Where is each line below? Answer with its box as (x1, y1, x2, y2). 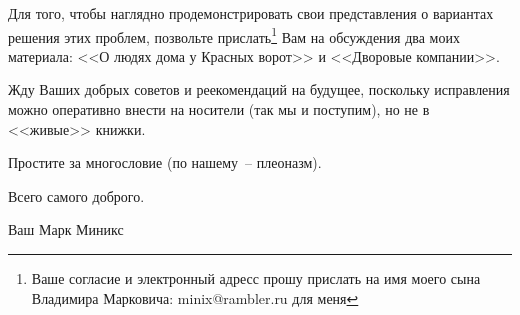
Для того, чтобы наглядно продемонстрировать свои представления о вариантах (8, 3, 494, 23)
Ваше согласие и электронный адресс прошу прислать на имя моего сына (31, 268, 481, 288)
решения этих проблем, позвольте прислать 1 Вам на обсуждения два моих (8, 23, 460, 47)
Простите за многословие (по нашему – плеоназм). (8, 152, 322, 173)
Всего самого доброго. (8, 185, 145, 206)
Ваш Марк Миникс (8, 219, 124, 240)
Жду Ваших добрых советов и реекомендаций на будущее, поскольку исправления (8, 79, 510, 100)
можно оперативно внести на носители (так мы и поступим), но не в (8, 99, 430, 120)
